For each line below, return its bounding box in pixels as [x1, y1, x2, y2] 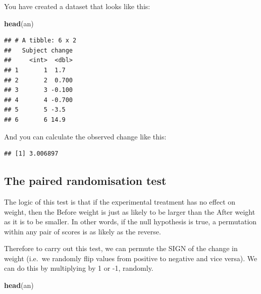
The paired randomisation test [4, 173, 167, 188]
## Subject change [4, 46, 73, 54]
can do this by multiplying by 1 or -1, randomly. [4, 263, 153, 273]
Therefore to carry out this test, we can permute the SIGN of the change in [4, 243, 238, 254]
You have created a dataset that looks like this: [4, 1, 150, 11]
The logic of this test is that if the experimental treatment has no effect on [4, 196, 236, 207]
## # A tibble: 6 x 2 [4, 37, 77, 44]
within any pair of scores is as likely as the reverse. [4, 226, 161, 236]
